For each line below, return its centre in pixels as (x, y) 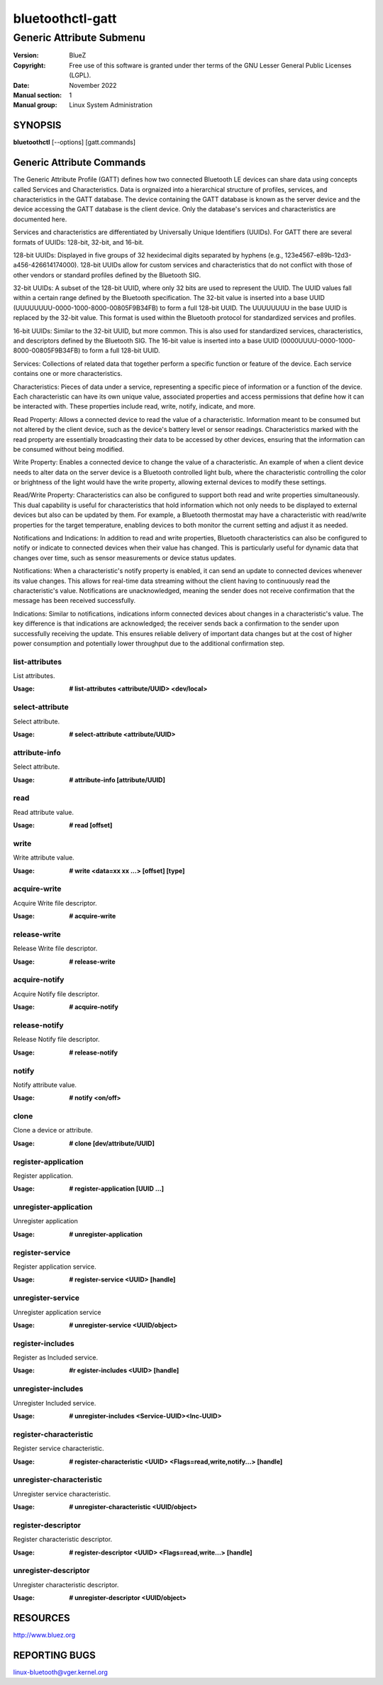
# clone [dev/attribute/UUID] (112, 1143)
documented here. (40, 219)
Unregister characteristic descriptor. (66, 1584)
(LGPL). (80, 75)
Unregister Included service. (55, 1403)
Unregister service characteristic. (62, 1494)
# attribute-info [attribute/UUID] (117, 779)
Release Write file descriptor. (55, 949)
